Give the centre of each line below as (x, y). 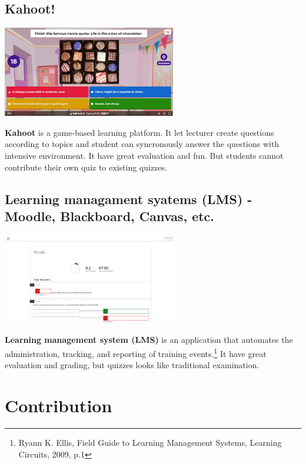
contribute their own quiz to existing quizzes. (86, 167)
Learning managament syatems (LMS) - (129, 198)
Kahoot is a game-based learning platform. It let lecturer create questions (139, 132)
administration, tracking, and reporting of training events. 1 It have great (136, 352)
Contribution (59, 405)
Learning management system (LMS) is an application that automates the (149, 340)
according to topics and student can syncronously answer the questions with (142, 144)
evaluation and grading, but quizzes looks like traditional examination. (132, 365)
